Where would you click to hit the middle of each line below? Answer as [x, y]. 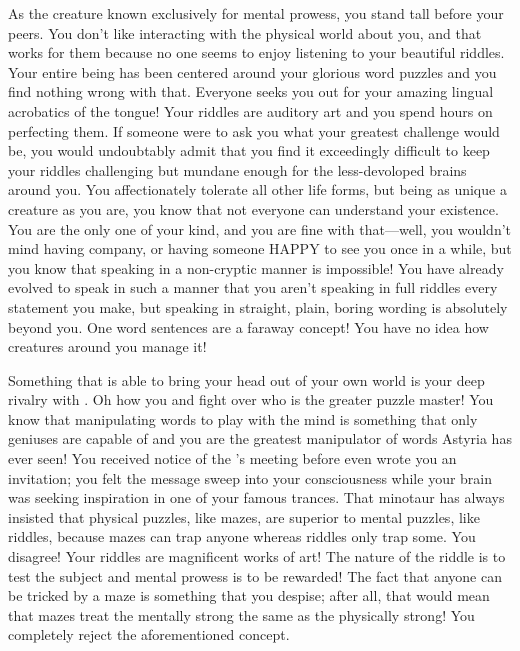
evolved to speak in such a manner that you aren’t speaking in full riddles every [253, 287]
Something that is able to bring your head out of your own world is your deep [246, 379]
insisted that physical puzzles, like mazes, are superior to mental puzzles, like [244, 516]
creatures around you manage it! [107, 346]
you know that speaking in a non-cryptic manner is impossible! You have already [256, 267]
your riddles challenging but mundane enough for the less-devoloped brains [237, 169]
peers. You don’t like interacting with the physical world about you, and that [245, 32]
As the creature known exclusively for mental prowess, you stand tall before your [256, 13]
